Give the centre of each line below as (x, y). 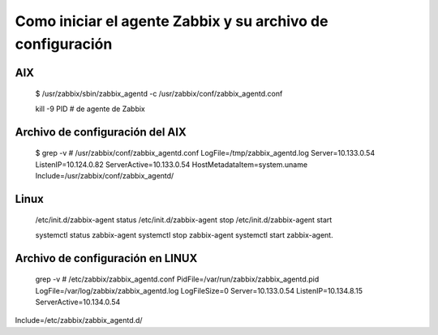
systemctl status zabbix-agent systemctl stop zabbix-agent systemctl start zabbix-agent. (184, 234)
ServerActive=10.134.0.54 (78, 302)
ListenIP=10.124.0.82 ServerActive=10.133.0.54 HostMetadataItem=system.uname (172, 164)
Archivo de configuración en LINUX (106, 258)
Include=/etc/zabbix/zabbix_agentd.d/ (79, 320)
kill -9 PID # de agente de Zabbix (90, 109)
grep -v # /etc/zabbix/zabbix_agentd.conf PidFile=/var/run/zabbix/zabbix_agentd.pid (177, 279)
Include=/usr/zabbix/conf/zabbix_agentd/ (105, 175)
